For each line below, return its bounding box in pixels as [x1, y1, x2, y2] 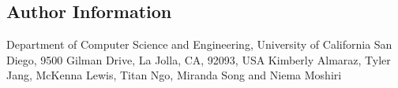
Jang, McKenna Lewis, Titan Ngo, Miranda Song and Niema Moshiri [6, 67, 342, 83]
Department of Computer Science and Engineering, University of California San [6, 36, 392, 53]
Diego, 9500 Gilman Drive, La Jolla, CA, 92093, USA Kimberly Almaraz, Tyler [6, 51, 391, 68]
